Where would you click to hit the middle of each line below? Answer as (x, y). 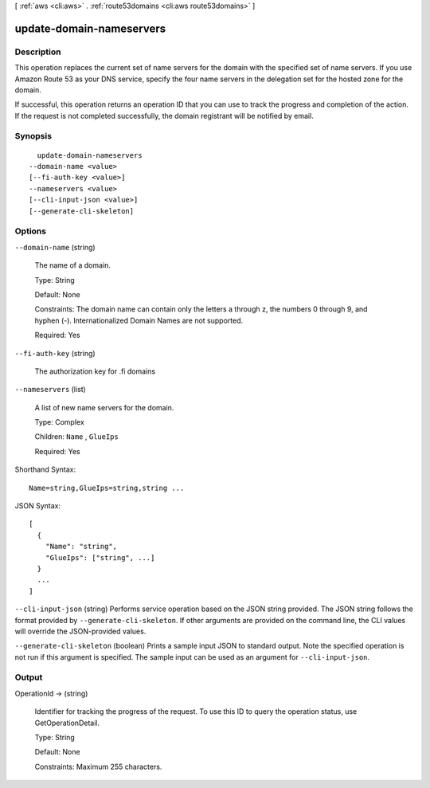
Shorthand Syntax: (45, 469)
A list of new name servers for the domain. (104, 407)
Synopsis (33, 136)
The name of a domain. (73, 265)
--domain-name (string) (55, 247)
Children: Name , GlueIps (76, 437)
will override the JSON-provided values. (80, 631)
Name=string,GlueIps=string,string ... (107, 488)
